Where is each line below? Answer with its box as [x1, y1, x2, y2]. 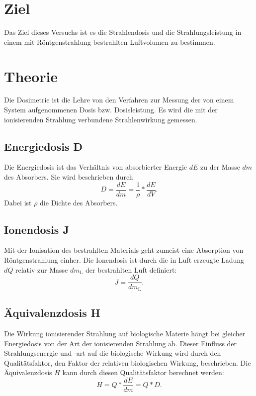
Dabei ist [4, 197, 32, 207]
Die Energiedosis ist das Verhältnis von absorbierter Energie [4, 162, 187, 172]
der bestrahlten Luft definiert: [85, 264, 177, 275]
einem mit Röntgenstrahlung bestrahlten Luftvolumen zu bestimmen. [4, 36, 215, 47]
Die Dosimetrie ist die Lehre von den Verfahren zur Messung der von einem [4, 95, 234, 105]
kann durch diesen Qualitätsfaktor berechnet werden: [62, 367, 224, 378]
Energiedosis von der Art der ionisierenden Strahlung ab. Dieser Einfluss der [4, 338, 237, 348]
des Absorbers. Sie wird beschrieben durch [4, 172, 133, 182]
